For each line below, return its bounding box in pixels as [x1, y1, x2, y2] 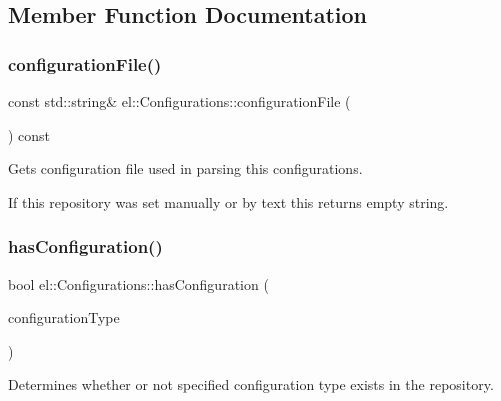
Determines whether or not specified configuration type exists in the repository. [8, 374, 494, 395]
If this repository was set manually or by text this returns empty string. [8, 191, 449, 212]
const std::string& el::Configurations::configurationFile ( [8, 91, 351, 111]
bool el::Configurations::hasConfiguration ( [8, 273, 269, 294]
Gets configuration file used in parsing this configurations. [8, 158, 363, 179]
